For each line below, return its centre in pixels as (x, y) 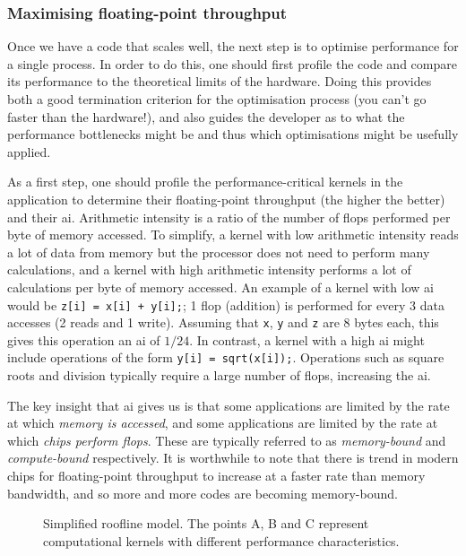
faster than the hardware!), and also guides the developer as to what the (206, 116)
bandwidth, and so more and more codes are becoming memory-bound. (203, 493)
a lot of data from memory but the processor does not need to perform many (219, 252)
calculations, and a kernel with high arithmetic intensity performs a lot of (209, 269)
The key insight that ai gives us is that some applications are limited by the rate (229, 405)
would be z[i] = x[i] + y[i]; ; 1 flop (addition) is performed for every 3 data (226, 304)
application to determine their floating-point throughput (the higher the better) (226, 199)
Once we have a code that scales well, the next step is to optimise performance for (233, 46)
